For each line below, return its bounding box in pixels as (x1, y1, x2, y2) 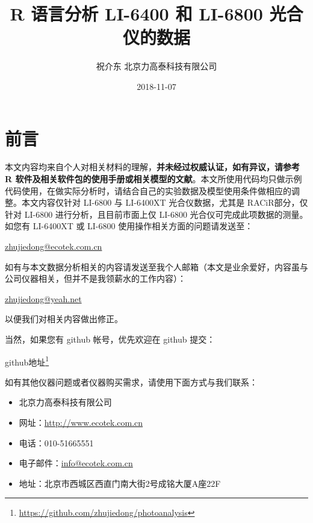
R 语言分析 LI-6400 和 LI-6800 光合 (10, 1, 303, 26)
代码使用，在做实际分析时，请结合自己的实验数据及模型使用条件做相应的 (5, 184, 291, 197)
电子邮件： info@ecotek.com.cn (19, 457, 133, 469)
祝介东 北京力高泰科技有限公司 (96, 60, 217, 72)
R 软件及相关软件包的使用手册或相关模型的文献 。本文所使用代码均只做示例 (5, 173, 302, 185)
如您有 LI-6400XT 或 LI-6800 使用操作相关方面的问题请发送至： (5, 220, 253, 232)
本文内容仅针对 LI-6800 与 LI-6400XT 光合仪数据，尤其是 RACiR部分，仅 (21, 196, 308, 209)
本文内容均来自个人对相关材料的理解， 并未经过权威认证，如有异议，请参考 (5, 160, 300, 173)
